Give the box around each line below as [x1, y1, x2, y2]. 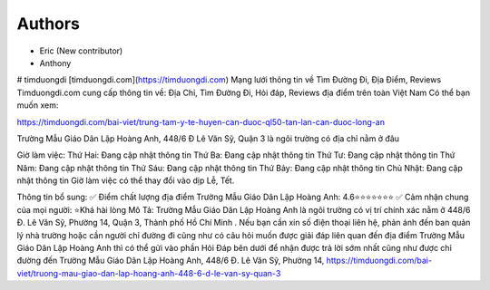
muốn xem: [16, 100, 59, 111]
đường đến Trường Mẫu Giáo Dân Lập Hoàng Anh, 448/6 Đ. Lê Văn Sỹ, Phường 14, [16, 255, 325, 266]
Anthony [39, 57, 72, 68]
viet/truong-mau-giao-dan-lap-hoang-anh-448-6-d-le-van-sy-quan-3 [16, 267, 281, 278]
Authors [16, 14, 81, 34]
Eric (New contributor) [39, 45, 123, 56]
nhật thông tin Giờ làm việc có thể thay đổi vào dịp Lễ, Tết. [16, 175, 235, 186]
